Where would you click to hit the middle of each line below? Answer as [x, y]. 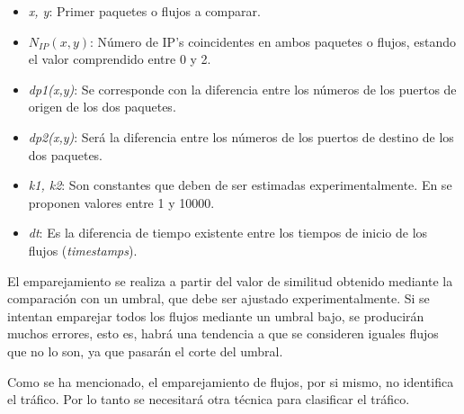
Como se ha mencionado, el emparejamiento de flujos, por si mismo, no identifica [231, 381]
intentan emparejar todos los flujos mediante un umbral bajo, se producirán [216, 315]
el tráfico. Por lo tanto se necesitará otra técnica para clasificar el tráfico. [209, 399]
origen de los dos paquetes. [102, 107]
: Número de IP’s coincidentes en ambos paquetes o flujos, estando [273, 41]
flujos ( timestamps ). [83, 250]
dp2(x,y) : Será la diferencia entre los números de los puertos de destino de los [241, 136]
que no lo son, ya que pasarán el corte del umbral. [145, 351]
